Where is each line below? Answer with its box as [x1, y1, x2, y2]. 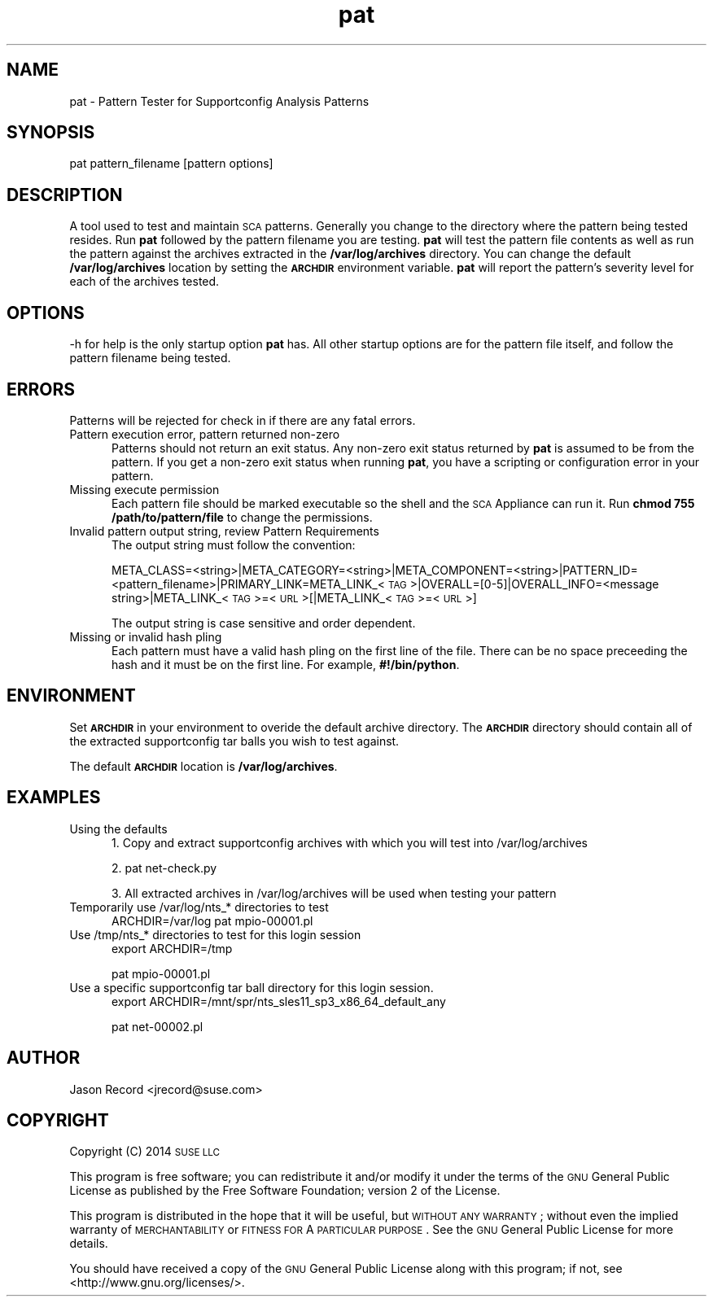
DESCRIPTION [7, 184, 123, 205]
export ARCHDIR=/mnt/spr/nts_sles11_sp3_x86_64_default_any [112, 994, 446, 1008]
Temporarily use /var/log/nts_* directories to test [69, 899, 329, 914]
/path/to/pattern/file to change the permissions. [112, 509, 373, 524]
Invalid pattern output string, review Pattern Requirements [69, 523, 379, 538]
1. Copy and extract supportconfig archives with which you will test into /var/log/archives [112, 835, 588, 850]
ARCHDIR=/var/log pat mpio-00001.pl [112, 913, 313, 928]
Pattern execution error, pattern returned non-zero [69, 426, 340, 441]
